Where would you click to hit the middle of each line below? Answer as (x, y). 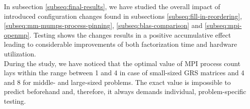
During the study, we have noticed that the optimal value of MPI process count (122, 63)
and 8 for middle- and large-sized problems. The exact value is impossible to (117, 82)
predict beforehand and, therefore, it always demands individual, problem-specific (125, 91)
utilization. (20, 53)
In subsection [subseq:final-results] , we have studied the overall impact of (112, 6)
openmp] (17, 34)
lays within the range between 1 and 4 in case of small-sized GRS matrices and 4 (124, 73)
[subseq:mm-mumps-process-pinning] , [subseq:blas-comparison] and (103, 25)
